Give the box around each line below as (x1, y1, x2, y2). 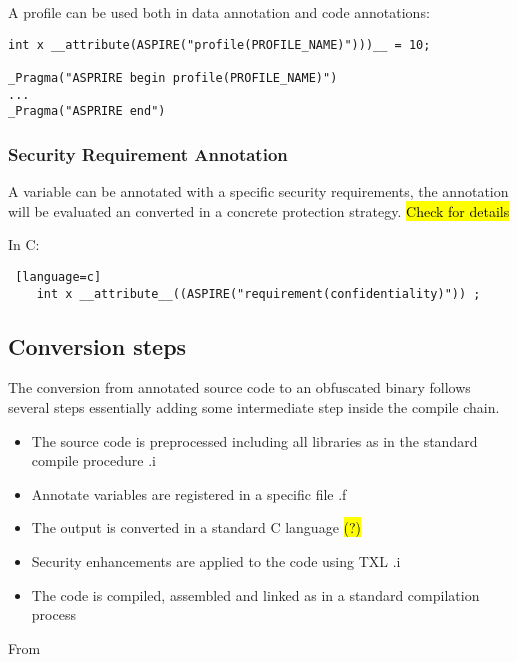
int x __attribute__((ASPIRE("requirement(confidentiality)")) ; (36, 286, 481, 301)
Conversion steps (8, 330, 187, 361)
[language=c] (15, 269, 102, 284)
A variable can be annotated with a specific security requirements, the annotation (8, 181, 509, 202)
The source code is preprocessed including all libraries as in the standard (31, 430, 478, 451)
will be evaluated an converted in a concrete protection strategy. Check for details (8, 200, 510, 221)
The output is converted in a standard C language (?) (31, 517, 362, 538)
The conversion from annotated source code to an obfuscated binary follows (8, 377, 471, 398)
